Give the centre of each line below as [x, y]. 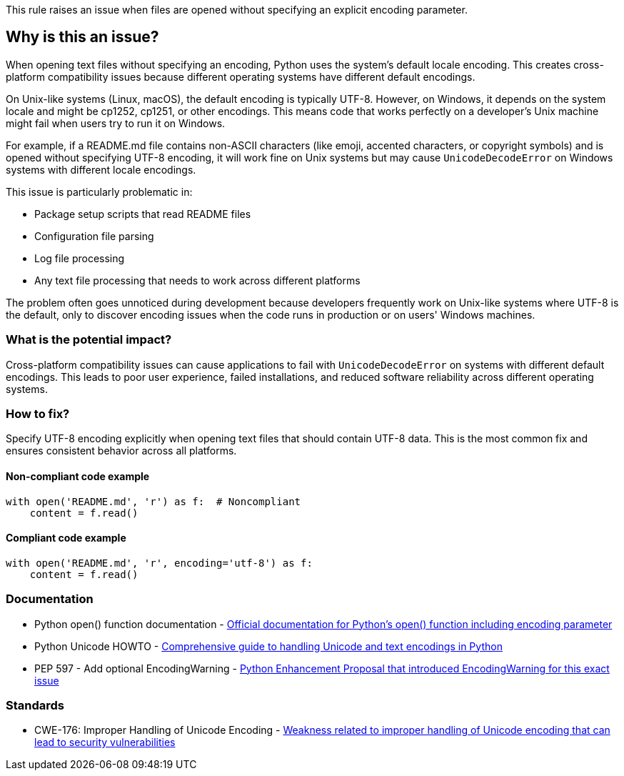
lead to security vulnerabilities [105, 742]
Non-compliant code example [78, 476]
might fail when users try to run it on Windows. [116, 123]
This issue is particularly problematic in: [99, 191]
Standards [35, 705]
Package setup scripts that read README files [143, 214]
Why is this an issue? [82, 37]
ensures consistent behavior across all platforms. [121, 451]
